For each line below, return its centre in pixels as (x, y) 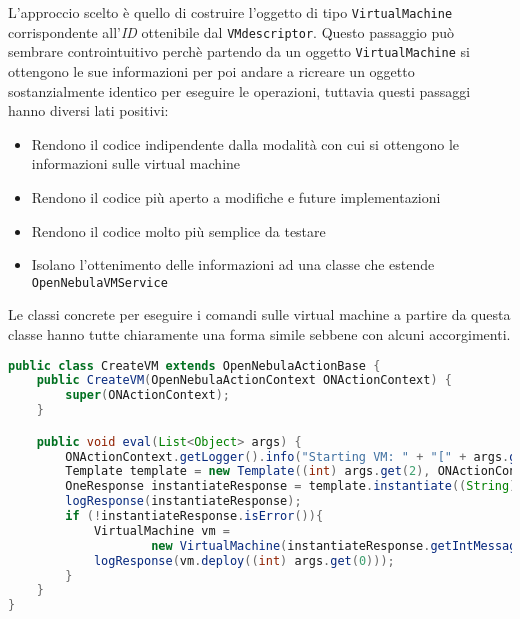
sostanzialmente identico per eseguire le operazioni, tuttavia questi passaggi (239, 90)
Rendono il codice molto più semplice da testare (178, 230)
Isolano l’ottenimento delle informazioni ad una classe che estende (233, 264)
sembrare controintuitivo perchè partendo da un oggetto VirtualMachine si (239, 51)
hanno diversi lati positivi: (88, 110)
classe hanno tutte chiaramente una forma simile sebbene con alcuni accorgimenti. (259, 333)
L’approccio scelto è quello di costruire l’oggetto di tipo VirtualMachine (230, 12)
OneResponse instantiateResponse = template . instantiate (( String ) (291, 486)
